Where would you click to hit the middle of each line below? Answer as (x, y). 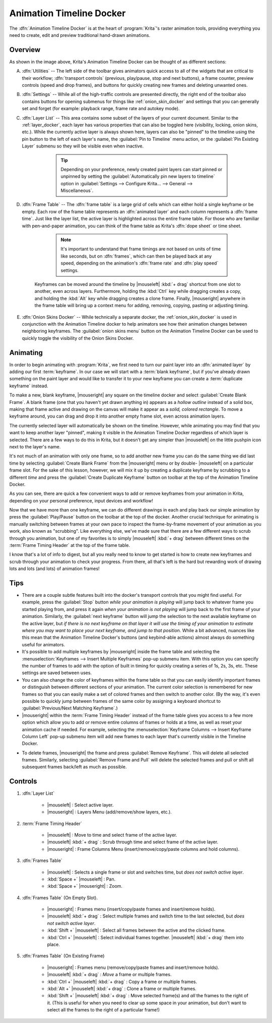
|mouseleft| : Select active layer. (80, 805)
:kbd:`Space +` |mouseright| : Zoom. (85, 886)
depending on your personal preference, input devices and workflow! (81, 500)
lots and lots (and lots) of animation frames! (55, 569)
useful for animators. (44, 644)
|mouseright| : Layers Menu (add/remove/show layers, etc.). (110, 812)
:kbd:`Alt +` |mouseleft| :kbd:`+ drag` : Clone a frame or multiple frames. (122, 988)
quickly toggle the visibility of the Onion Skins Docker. (78, 338)
